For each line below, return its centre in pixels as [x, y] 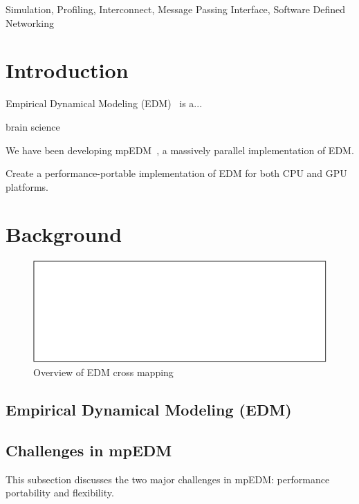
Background [64, 234]
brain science [33, 126]
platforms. [27, 186]
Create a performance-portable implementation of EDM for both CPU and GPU [176, 173]
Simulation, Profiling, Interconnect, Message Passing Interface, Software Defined [176, 9]
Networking [30, 22]
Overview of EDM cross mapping [103, 372]
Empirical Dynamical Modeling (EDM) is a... [104, 103]
